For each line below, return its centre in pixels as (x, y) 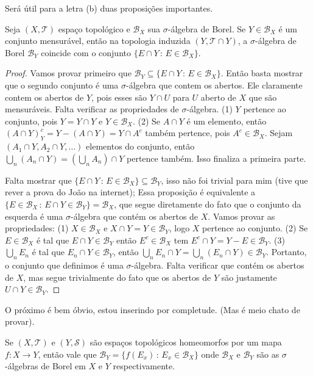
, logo (179, 228)
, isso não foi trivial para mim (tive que (234, 180)
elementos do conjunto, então (140, 146)
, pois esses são (119, 97)
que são (263, 97)
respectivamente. (144, 366)
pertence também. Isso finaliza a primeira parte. (216, 158)
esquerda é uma (34, 216)
